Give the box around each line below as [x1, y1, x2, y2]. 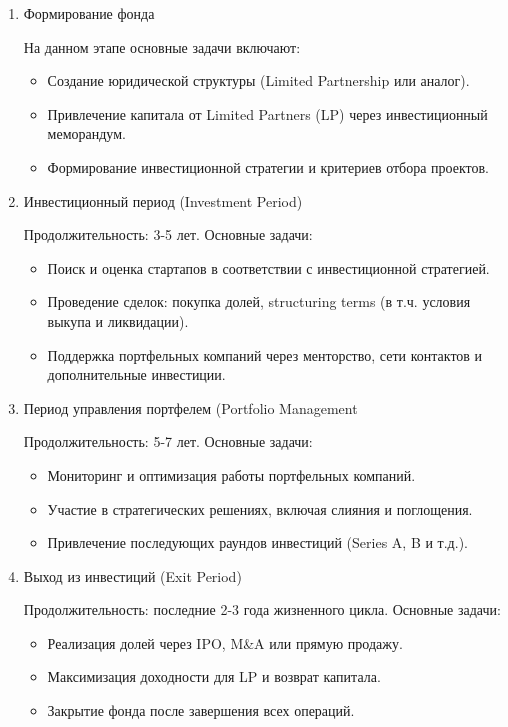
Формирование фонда [23, 3, 155, 23]
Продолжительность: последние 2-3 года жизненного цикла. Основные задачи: [23, 599, 501, 620]
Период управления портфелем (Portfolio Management [23, 397, 358, 418]
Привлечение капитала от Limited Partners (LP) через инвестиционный [47, 103, 488, 124]
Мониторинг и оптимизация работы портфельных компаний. [47, 464, 416, 485]
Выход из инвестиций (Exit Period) [23, 565, 242, 586]
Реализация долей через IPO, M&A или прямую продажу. [47, 632, 403, 653]
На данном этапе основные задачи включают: [23, 36, 301, 57]
